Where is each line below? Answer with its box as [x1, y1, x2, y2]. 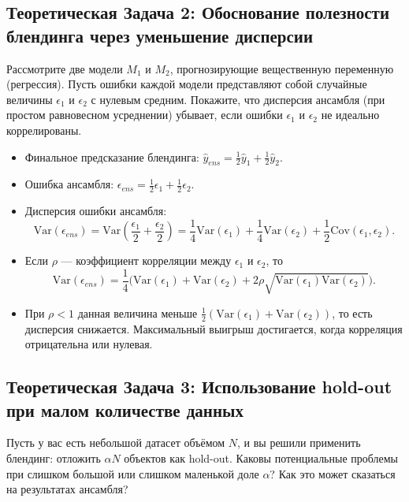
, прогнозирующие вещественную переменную [169, 60, 394, 76]
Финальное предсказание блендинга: [24, 148, 199, 165]
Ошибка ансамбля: [24, 176, 114, 192]
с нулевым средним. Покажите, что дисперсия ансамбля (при [91, 91, 385, 107]
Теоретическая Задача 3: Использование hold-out [6, 374, 392, 399]
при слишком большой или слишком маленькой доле [6, 465, 259, 482]
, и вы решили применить [237, 434, 361, 451]
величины [6, 91, 53, 107]
